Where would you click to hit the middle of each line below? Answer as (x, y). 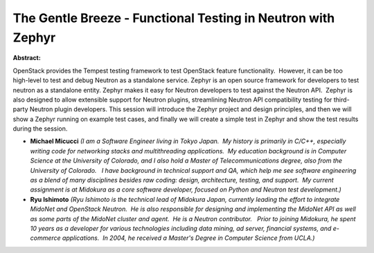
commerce (46, 238)
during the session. (40, 129)
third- (341, 100)
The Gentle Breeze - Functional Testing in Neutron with (174, 18)
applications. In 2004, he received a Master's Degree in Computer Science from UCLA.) (189, 238)
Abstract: (27, 58)
